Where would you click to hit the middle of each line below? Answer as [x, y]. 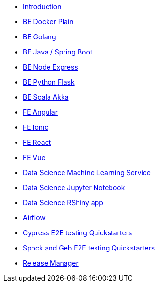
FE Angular [40, 112]
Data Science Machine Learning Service [87, 172]
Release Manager [51, 263]
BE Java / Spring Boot [58, 52]
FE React [37, 142]
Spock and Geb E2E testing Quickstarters [89, 248]
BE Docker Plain [48, 22]
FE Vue [34, 157]
